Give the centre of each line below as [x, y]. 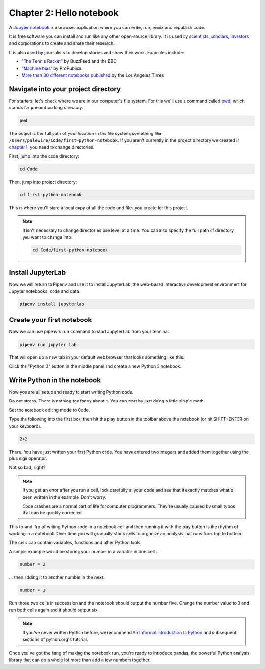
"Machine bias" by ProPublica [52, 68]
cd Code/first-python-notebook [70, 250]
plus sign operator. [28, 458]
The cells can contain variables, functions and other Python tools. [75, 542]
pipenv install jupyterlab [52, 304]
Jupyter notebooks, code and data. [45, 291]
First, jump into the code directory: [44, 156]
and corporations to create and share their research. [62, 43]
